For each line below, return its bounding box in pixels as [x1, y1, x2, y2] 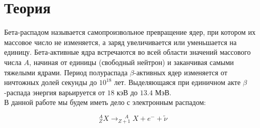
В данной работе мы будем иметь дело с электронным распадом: [4, 97, 206, 108]
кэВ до [117, 87, 138, 97]
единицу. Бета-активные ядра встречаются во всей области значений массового [4, 47, 251, 57]
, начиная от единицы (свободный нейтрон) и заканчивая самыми [29, 56, 234, 67]
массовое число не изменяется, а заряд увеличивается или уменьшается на [4, 36, 237, 47]
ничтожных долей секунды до [4, 77, 97, 88]
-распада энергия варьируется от [4, 87, 105, 97]
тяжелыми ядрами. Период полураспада [4, 67, 128, 77]
